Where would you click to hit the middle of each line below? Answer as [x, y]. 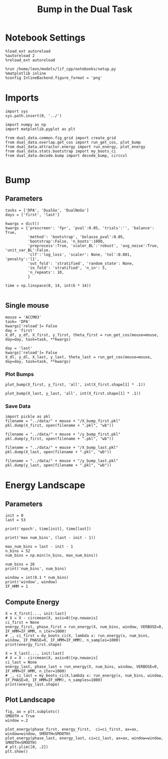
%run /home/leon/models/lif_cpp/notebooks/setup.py [61, 69]
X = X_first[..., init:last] [36, 614]
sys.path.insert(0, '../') [34, 116]
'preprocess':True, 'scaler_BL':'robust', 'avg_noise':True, [93, 246]
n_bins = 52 [18, 551]
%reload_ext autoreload [30, 60]
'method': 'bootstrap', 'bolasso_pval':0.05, [76, 237]
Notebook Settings [45, 38]
